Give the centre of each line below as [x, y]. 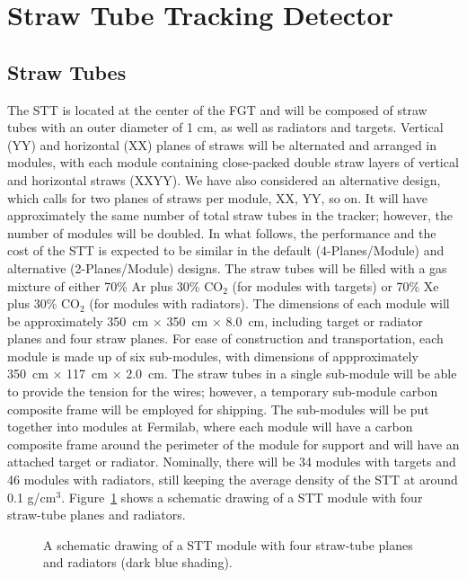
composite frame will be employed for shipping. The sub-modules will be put [218, 409]
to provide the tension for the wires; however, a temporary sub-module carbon [223, 391]
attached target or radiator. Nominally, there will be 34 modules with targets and [232, 462]
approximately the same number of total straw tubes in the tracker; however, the [230, 215]
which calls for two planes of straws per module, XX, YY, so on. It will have [217, 197]
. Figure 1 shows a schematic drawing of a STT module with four [242, 497]
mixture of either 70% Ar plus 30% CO [115, 285]
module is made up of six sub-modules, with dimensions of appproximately [213, 356]
